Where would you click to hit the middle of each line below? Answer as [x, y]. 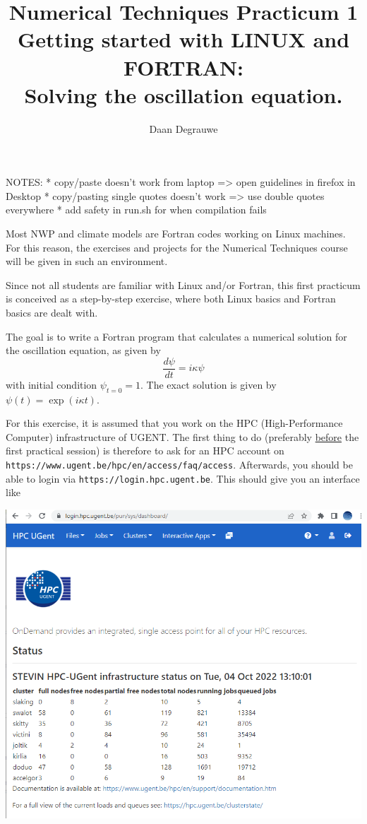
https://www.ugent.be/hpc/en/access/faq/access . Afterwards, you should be [179, 465]
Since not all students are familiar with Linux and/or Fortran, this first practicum [183, 284]
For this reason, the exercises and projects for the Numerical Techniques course [177, 247]
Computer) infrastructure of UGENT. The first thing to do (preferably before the [182, 436]
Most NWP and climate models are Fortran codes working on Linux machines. [176, 234]
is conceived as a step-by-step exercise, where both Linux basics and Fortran [171, 299]
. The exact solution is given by [208, 384]
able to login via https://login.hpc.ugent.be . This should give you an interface [183, 478]
